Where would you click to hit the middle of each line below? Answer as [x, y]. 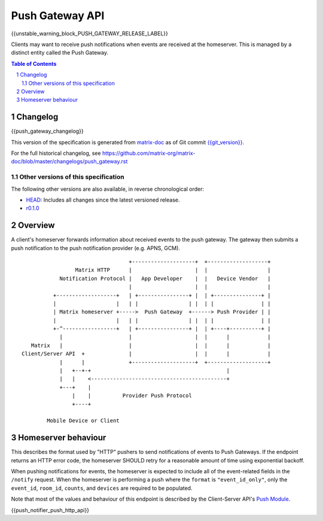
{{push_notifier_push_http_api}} [50, 510]
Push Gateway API [58, 16]
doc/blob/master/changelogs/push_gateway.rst [69, 162]
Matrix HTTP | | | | [173, 270]
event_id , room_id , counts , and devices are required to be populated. [102, 488]
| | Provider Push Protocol [132, 396]
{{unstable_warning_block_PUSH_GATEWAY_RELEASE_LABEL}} [90, 33]
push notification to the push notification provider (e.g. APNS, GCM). [96, 248]
